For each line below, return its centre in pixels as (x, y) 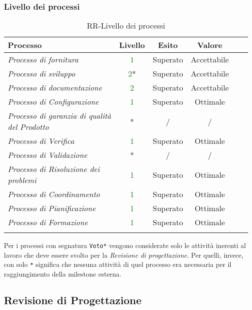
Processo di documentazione (55, 88)
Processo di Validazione (48, 155)
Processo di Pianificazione (52, 208)
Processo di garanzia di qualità (60, 116)
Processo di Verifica (41, 141)
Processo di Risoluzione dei (54, 169)
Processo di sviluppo (42, 74)
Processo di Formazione (48, 222)
